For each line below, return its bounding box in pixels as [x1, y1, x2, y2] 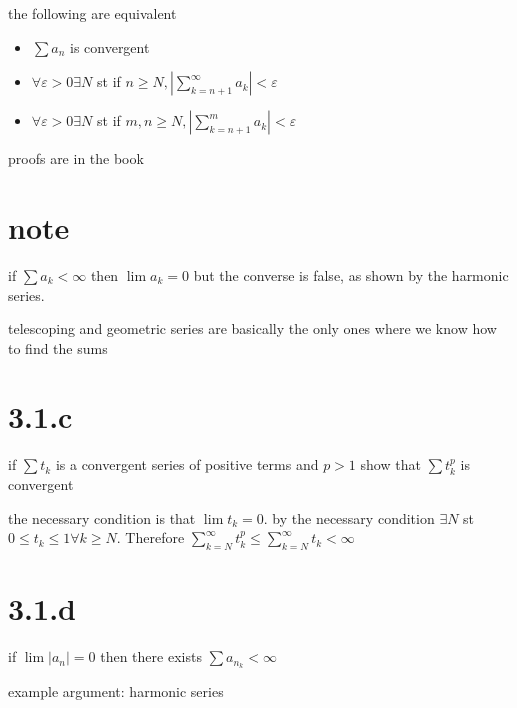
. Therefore [116, 527, 185, 548]
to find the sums [8, 337, 108, 358]
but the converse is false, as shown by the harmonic [193, 264, 509, 285]
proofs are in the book [8, 148, 144, 169]
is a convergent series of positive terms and [55, 454, 319, 475]
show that [360, 454, 421, 475]
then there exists [100, 646, 202, 667]
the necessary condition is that [8, 507, 196, 528]
